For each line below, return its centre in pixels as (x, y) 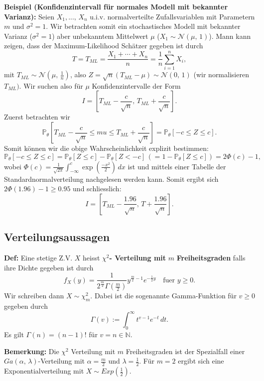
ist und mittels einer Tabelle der (177, 166)
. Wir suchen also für (51, 85)
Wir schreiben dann (34, 296)
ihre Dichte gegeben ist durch (49, 267)
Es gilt (14, 334)
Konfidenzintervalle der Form (136, 85)
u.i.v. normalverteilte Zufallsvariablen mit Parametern (172, 16)
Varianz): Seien (29, 16)
